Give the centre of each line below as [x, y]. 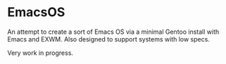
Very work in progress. [40, 53]
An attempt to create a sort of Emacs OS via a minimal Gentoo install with [113, 32]
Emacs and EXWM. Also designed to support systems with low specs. [108, 39]
